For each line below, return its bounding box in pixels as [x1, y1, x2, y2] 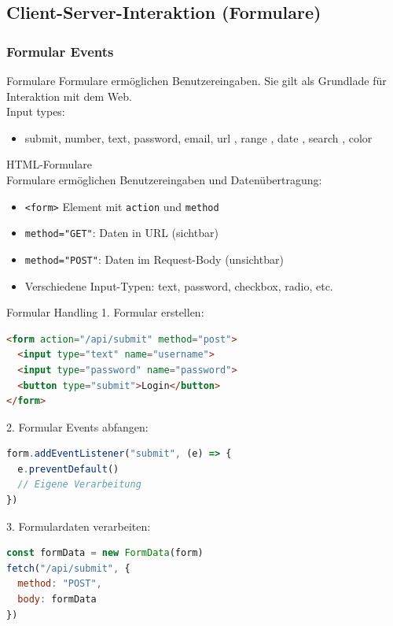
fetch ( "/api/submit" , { [6, 562, 130, 574]
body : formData [17, 594, 97, 606]
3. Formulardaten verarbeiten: [6, 517, 151, 534]
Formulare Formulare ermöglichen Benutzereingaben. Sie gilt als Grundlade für [6, 72, 387, 88]
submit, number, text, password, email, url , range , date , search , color [24, 129, 373, 146]
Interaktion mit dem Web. [6, 87, 132, 104]
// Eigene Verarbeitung [17, 479, 141, 491]
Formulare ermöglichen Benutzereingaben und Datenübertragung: [6, 171, 322, 187]
